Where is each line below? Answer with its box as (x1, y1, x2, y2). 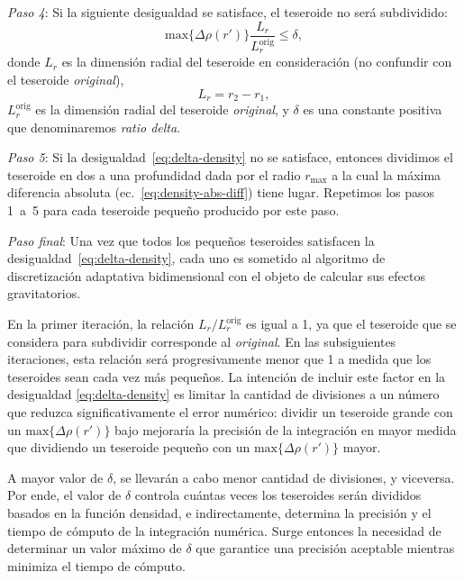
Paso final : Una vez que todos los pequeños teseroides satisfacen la (7, 231, 375, 250)
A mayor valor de (7, 468, 104, 486)
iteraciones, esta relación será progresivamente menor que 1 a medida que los (7, 350, 432, 368)
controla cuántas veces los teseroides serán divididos (134, 486, 422, 504)
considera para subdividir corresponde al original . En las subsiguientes (7, 331, 396, 350)
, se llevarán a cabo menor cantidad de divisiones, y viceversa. (113, 468, 455, 486)
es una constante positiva (303, 100, 442, 119)
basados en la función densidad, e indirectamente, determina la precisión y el (7, 503, 432, 522)
